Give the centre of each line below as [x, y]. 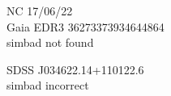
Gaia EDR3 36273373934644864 [85, 26]
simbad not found [50, 42]
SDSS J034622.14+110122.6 [75, 69]
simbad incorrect [48, 85]
